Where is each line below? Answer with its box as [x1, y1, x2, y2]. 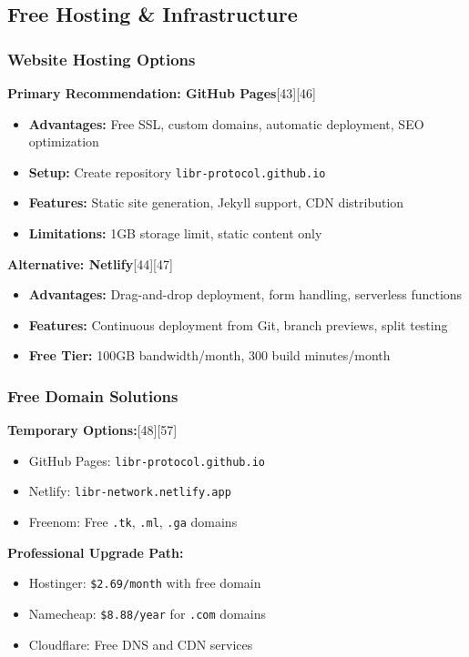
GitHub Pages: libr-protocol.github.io [28, 450, 265, 470]
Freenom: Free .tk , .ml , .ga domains [28, 512, 238, 531]
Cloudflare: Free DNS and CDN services [28, 634, 253, 653]
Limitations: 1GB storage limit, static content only [28, 224, 322, 243]
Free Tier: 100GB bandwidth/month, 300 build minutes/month [28, 346, 391, 365]
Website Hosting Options [7, 47, 196, 70]
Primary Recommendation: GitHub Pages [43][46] [7, 84, 316, 102]
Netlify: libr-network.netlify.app [28, 481, 231, 500]
